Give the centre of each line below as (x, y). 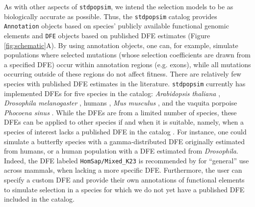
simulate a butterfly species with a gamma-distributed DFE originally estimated (125, 141)
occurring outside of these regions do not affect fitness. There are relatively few (123, 74)
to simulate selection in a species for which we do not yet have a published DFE (124, 189)
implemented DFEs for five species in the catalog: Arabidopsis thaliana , (112, 93)
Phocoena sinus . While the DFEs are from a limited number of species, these (120, 112)
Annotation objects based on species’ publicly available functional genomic (116, 26)
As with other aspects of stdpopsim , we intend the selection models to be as (119, 6)
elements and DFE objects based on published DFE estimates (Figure (107, 35)
